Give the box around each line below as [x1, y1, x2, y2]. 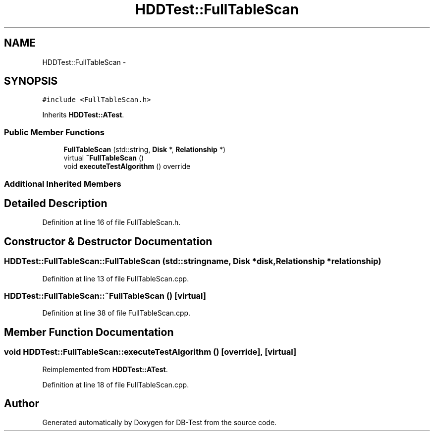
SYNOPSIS [4, 75, 58, 88]
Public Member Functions [4, 127, 105, 137]
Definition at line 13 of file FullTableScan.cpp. [42, 274, 189, 283]
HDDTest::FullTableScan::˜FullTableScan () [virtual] [4, 291, 206, 301]
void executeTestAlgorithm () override [63, 162, 191, 171]
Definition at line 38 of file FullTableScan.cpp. [42, 309, 191, 318]
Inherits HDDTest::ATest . [42, 110, 124, 119]
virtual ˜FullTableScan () [63, 154, 144, 163]
